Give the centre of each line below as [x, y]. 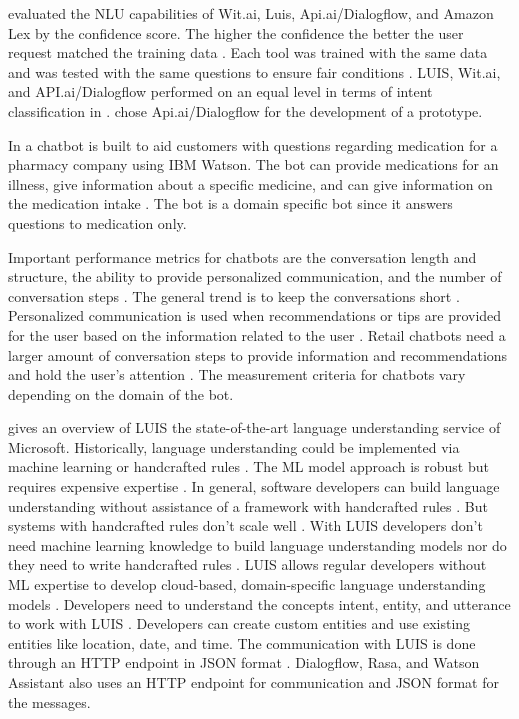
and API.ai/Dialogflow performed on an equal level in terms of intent [220, 91]
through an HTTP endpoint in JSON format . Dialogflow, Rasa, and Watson [244, 662]
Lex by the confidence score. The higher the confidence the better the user [236, 32]
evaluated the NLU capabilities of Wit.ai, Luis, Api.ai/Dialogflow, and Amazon [251, 13]
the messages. [49, 701]
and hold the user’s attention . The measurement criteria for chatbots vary [237, 374]
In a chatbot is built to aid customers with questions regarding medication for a [253, 144]
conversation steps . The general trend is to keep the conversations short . [234, 295]
